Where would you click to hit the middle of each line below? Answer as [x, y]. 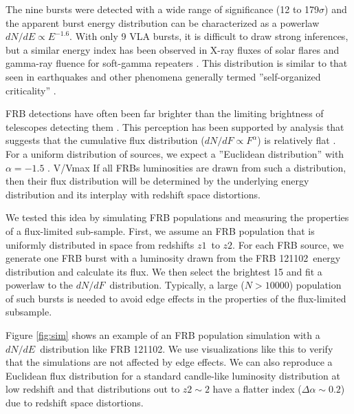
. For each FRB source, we [288, 244]
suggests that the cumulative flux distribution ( [105, 140]
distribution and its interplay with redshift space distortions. [133, 194]
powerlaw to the [40, 285]
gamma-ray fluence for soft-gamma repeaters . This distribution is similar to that [177, 63]
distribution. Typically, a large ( [177, 285]
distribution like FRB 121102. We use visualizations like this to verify [187, 348]
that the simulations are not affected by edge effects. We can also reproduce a [169, 362]
